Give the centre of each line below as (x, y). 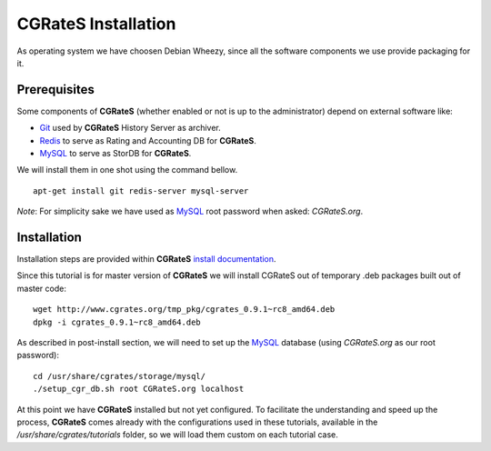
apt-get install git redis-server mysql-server (141, 190)
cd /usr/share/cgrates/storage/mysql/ (120, 376)
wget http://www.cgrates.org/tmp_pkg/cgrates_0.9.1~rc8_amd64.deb (184, 310)
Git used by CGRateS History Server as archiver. (130, 128)
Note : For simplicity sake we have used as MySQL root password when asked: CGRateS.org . (190, 211)
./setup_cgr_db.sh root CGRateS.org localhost (139, 389)
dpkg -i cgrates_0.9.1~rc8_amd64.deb (117, 322)
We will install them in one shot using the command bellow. (127, 170)
